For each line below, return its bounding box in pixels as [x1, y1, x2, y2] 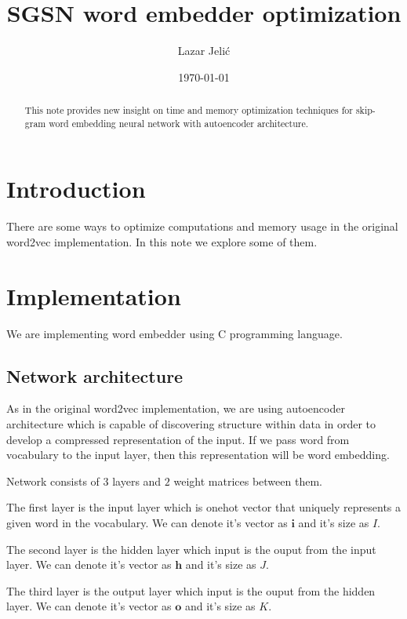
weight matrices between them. [173, 472, 322, 489]
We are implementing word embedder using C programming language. [6, 325, 343, 341]
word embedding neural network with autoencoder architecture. [49, 116, 309, 129]
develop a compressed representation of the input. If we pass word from [6, 431, 350, 447]
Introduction [6, 173, 146, 205]
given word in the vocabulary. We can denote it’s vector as [6, 515, 288, 531]
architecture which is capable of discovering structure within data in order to [6, 416, 376, 432]
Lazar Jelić [177, 42, 231, 59]
